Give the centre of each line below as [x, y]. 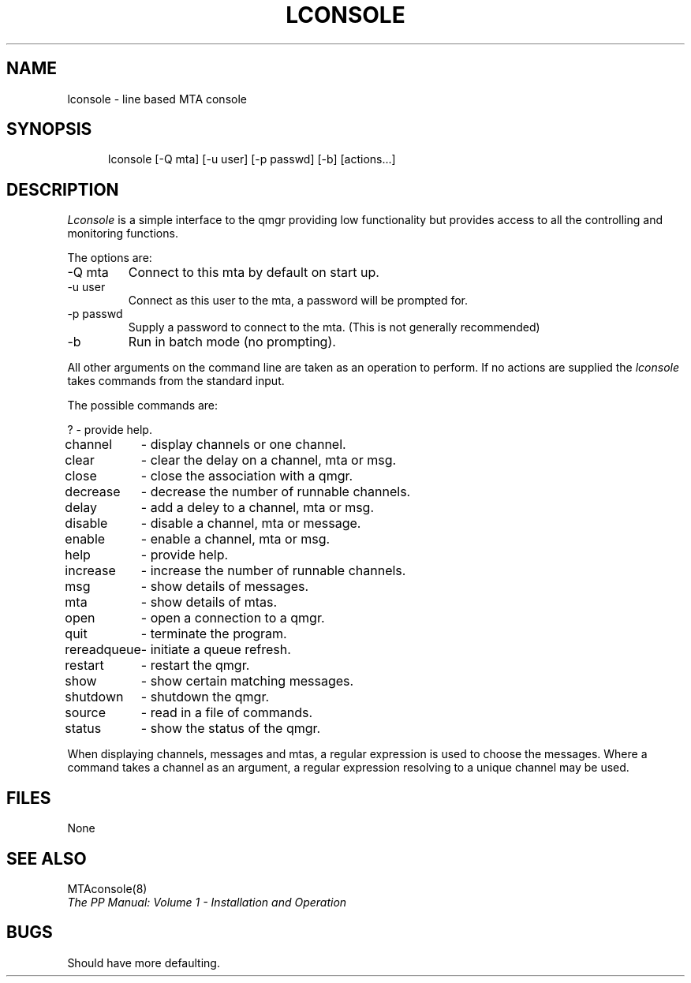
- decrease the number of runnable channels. [276, 492]
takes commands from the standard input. [176, 381]
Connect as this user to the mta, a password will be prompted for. [298, 301]
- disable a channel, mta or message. [251, 523]
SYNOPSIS [49, 129]
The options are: [110, 258]
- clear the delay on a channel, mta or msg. [269, 460]
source [86, 713]
